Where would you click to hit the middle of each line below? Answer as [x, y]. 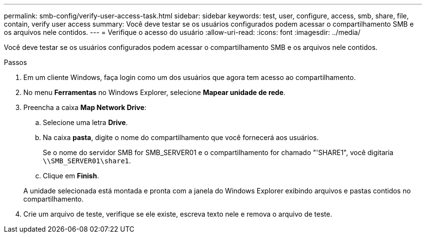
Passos [16, 62]
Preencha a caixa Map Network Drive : [85, 107]
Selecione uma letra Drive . [85, 122]
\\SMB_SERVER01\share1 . [87, 161]
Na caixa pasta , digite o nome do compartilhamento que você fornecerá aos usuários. [181, 137]
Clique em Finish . [71, 176]
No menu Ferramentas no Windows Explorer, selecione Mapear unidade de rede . [154, 92]
